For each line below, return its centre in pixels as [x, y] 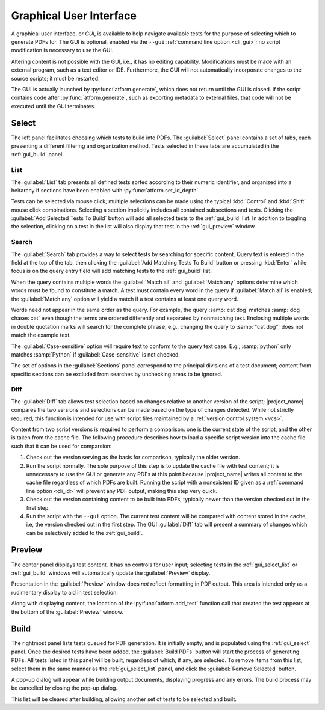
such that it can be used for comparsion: [61, 446]
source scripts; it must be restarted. [55, 78]
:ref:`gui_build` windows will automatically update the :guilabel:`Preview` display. [111, 573]
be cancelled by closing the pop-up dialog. [64, 688]
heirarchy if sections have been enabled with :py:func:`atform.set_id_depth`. [105, 190]
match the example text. [41, 335]
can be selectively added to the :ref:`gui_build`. [85, 533]
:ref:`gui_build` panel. [38, 155]
